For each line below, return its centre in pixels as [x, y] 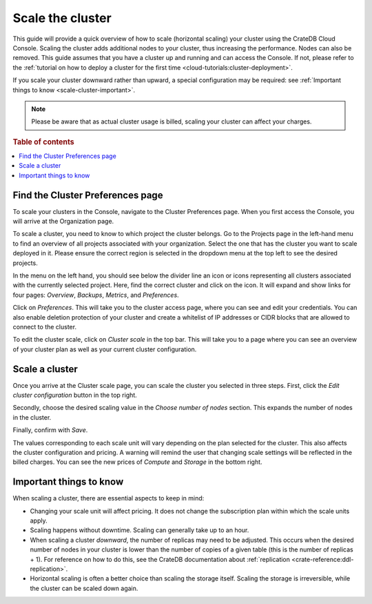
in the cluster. [32, 417]
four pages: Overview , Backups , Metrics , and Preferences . [96, 295]
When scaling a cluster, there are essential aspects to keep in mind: [108, 498]
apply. [39, 520]
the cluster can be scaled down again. [84, 588]
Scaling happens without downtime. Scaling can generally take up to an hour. [139, 530]
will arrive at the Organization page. [63, 222]
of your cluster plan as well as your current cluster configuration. [105, 349]
